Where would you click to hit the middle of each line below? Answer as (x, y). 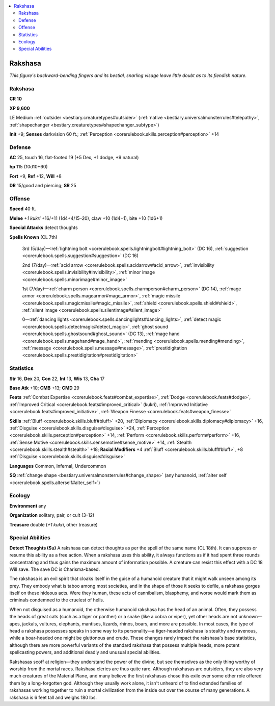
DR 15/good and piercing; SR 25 (43, 186)
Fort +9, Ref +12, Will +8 (36, 176)
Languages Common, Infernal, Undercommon (58, 466)
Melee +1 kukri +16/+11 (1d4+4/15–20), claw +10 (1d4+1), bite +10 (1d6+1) (86, 218)
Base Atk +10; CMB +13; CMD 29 (45, 388)
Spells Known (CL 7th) (33, 237)
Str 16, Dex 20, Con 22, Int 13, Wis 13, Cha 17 (57, 379)
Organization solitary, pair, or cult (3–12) (52, 515)
